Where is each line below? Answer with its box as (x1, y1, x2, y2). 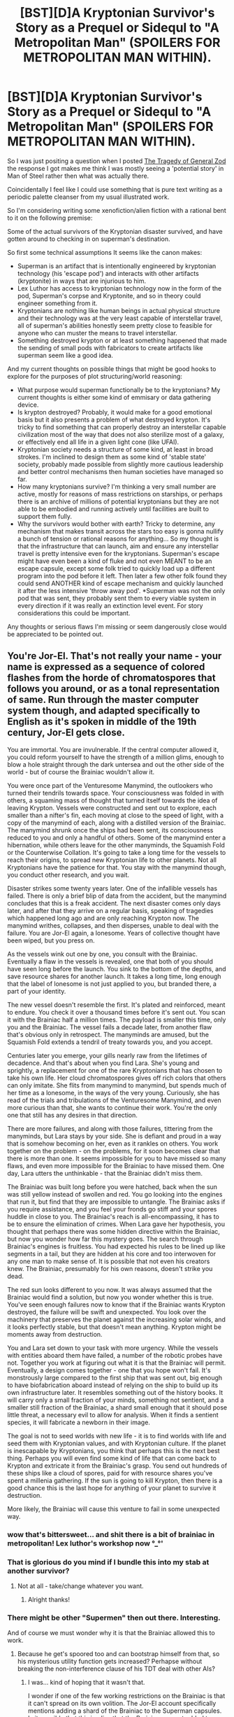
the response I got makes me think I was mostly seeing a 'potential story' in (7, 164, 224, 172)
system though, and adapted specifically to (7, 705, 200, 717)
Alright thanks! (27, 1595, 70, 1604)
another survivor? (7, 1566, 70, 1576)
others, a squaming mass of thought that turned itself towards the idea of (7, 796, 218, 805)
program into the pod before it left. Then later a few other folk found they (17, 571, 227, 580)
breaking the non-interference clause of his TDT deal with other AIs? (17, 1664, 215, 1673)
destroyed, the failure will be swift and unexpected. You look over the (7, 1307, 207, 1316)
